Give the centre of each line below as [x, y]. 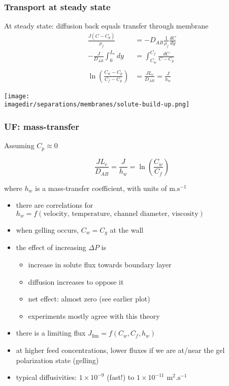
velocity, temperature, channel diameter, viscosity [121, 214]
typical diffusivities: [46, 377]
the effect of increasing [51, 247]
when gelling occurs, [47, 229]
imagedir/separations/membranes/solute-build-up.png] [97, 105]
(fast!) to [121, 377]
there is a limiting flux [51, 333]
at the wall [127, 229]
